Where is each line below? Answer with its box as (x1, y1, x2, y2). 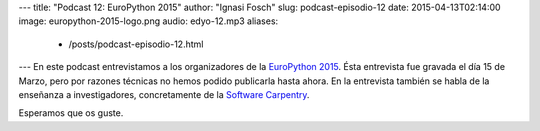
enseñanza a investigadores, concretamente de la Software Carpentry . (18, 88, 310, 100)
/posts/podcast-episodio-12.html (68, 38, 204, 50)
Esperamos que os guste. (18, 107, 124, 119)
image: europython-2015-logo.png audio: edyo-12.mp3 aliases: (18, 15, 279, 27)
